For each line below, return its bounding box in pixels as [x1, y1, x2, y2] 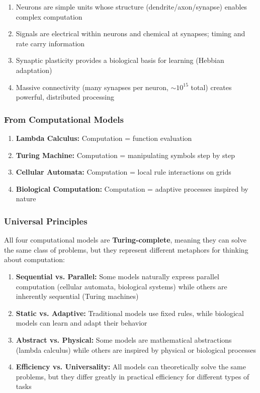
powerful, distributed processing [16, 92, 115, 102]
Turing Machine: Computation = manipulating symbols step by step [16, 149, 235, 160]
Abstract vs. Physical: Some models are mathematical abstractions [16, 334, 232, 345]
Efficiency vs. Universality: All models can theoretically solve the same [16, 361, 246, 372]
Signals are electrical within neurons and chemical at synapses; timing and [16, 28, 245, 39]
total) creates [191, 82, 232, 92]
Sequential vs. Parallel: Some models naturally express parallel [16, 271, 219, 281]
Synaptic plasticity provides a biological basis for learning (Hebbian [16, 55, 224, 65]
